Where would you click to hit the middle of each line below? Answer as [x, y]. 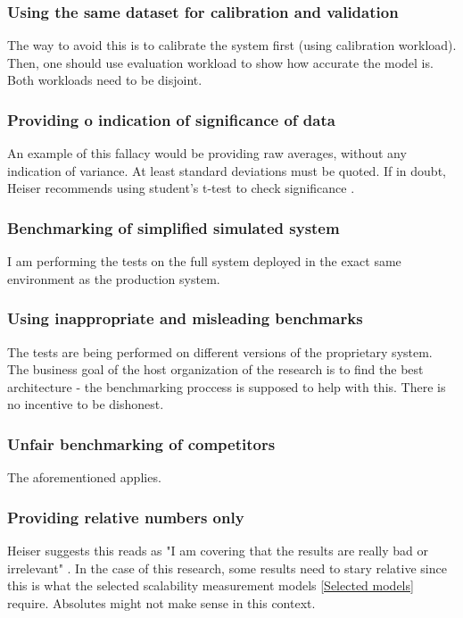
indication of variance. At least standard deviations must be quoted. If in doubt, [227, 170]
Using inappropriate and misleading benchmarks [185, 318]
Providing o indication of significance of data [171, 119]
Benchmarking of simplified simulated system [174, 227]
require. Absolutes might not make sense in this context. [161, 602]
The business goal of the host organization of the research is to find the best [215, 369]
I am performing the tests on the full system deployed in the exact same [204, 261]
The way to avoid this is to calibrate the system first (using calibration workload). [232, 45]
